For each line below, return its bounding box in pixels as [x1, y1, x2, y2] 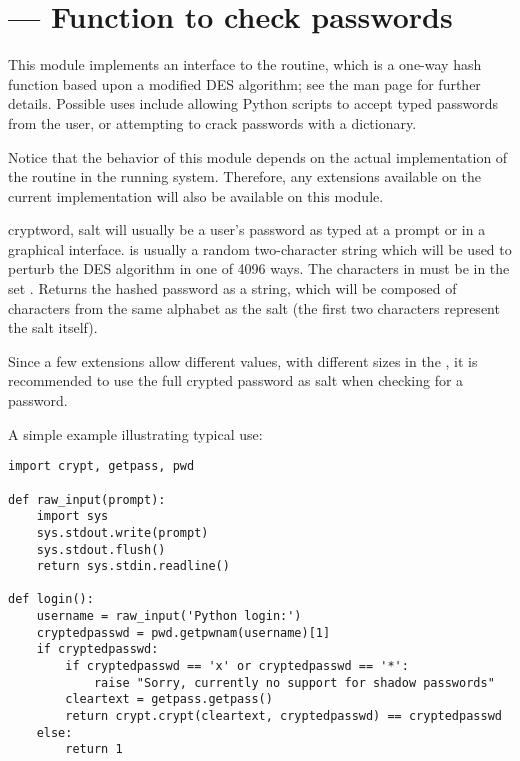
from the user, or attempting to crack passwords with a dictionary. [8, 112, 417, 133]
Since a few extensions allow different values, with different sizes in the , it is [8, 350, 478, 371]
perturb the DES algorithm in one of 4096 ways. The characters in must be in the [8, 258, 510, 279]
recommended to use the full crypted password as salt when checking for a [8, 370, 464, 391]
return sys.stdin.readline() [36, 559, 230, 574]
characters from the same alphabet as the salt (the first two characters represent [8, 297, 500, 318]
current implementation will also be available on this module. [8, 185, 384, 206]
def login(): [8, 592, 94, 607]
